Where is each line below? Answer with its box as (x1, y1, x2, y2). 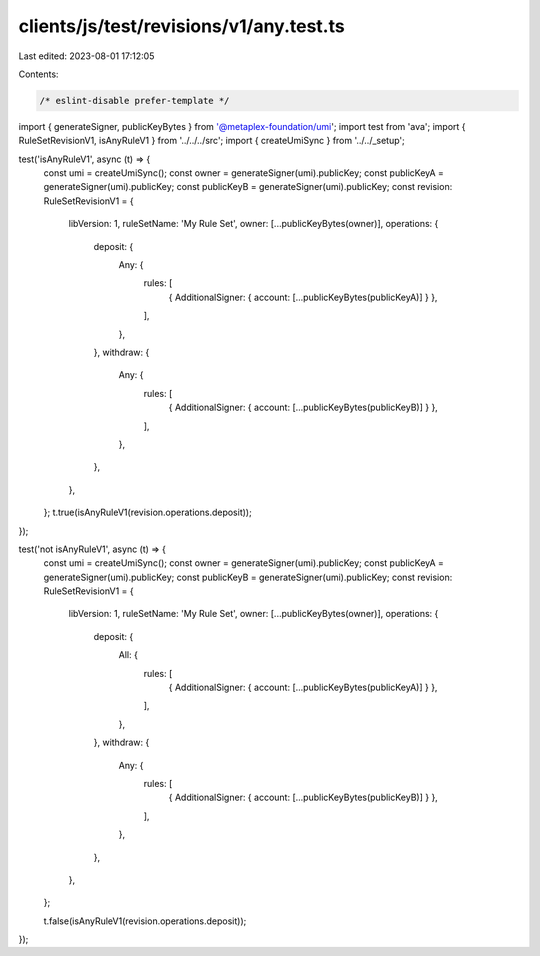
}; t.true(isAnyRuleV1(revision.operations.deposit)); (43, 506, 252, 519)
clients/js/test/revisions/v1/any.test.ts (18, 15, 345, 37)
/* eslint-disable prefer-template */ (39, 95, 230, 106)
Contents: (18, 68, 59, 80)
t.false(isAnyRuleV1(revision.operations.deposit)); (43, 915, 247, 927)
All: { (118, 649, 139, 661)
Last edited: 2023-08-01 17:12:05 (18, 50, 155, 62)
